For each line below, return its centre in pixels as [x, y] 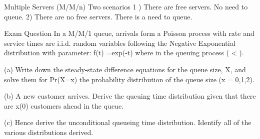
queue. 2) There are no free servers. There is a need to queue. [98, 16]
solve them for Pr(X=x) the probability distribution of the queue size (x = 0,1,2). [129, 79]
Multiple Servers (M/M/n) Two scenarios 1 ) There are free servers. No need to [126, 6]
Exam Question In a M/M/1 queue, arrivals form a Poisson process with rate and [129, 33]
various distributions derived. [49, 132]
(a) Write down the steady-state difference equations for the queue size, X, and [125, 69]
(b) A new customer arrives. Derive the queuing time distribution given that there [130, 96]
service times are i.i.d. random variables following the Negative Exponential [120, 43]
